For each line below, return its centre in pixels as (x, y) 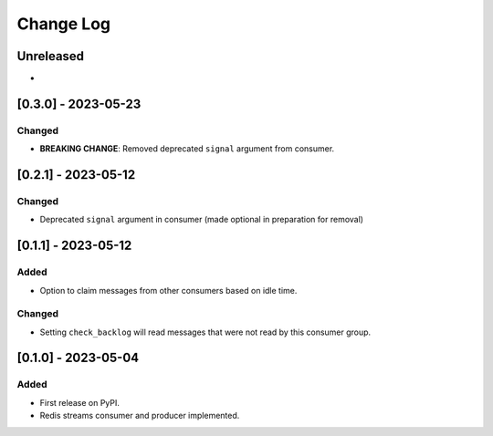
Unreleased (51, 56)
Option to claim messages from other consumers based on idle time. (168, 290)
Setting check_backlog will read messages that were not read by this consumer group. (205, 332)
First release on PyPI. (80, 402)
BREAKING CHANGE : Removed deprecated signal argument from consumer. (187, 149)
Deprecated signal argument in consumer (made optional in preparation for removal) (202, 220)
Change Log (64, 24)
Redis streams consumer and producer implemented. (140, 416)
